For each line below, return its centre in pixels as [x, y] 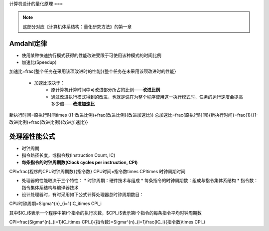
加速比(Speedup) [39, 62]
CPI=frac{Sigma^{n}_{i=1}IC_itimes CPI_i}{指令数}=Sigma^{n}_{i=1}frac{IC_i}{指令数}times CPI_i [107, 222]
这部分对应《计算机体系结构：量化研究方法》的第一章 [77, 26]
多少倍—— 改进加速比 [73, 104]
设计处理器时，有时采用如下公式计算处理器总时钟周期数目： [83, 195]
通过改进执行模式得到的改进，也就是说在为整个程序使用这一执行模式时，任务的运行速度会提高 [147, 97]
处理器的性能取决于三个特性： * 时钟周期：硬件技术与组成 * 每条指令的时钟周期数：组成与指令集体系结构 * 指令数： [140, 181]
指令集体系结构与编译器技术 [50, 188]
